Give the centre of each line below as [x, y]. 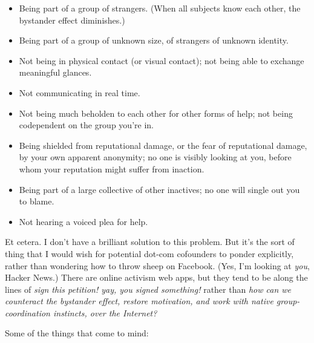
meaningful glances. [55, 72]
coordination [28, 312]
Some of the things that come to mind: [77, 333]
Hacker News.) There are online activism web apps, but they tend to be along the [156, 277]
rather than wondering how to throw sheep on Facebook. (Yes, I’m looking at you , [157, 265]
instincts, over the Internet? [105, 312]
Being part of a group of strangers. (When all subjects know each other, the [160, 8]
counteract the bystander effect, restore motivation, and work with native [139, 301]
